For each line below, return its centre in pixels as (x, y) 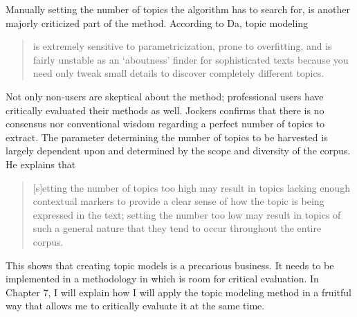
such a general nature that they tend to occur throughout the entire (177, 228)
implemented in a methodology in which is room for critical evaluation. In (162, 279)
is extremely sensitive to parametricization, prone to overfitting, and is (182, 46)
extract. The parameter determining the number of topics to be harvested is (167, 137)
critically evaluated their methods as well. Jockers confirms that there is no (165, 110)
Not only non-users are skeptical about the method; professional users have (165, 96)
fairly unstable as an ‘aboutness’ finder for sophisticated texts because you (191, 59)
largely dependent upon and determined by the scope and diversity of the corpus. (178, 151)
